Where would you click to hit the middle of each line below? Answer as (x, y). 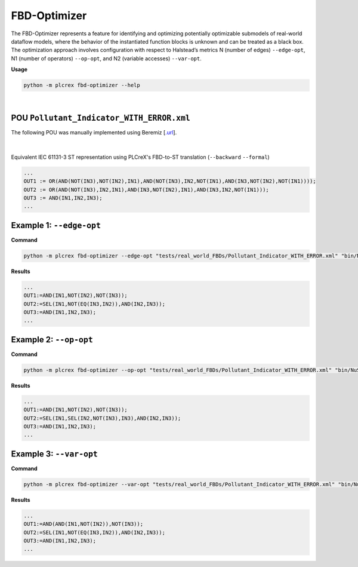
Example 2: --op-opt (52, 340)
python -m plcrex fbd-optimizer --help (82, 85)
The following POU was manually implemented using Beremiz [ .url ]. (94, 132)
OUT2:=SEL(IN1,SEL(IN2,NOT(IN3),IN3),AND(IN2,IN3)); (102, 418)
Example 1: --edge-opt (56, 225)
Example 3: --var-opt (55, 454)
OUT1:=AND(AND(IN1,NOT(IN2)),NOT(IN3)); (83, 524)
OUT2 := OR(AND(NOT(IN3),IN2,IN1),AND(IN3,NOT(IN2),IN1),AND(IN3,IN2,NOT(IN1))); (146, 189)
